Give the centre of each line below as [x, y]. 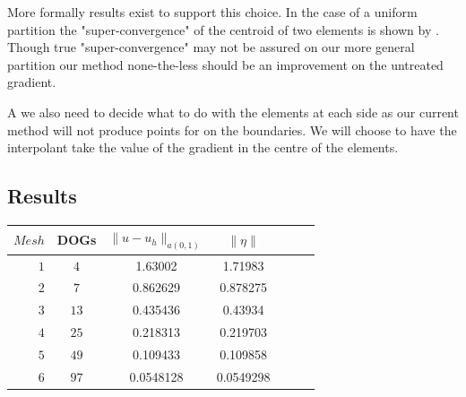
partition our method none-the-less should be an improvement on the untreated [225, 64]
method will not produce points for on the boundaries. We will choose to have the [232, 129]
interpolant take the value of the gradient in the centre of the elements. [203, 147]
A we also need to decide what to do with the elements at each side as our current [233, 112]
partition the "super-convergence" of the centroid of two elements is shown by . [223, 29]
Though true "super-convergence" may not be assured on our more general [211, 47]
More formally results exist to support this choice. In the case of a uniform [212, 12]
